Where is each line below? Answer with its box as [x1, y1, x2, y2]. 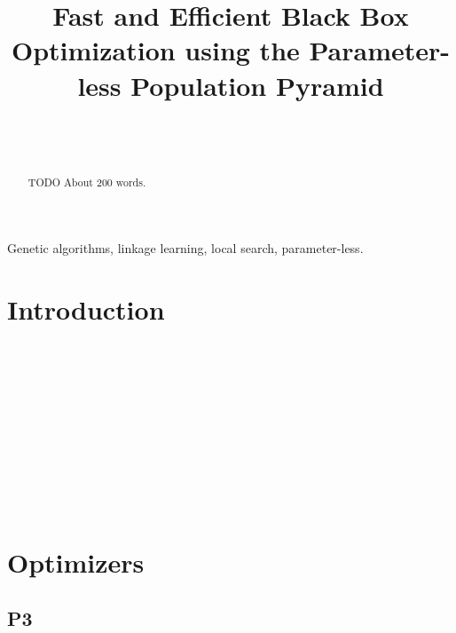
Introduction [7, 290, 165, 327]
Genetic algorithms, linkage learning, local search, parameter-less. [7, 239, 364, 257]
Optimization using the [11, 32, 300, 68]
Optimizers [7, 543, 145, 580]
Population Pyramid [130, 67, 384, 103]
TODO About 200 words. [28, 175, 146, 190]
